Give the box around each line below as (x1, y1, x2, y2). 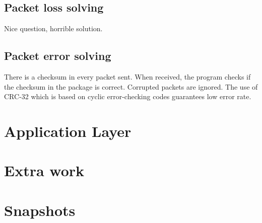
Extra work (4, 160, 85, 181)
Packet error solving (4, 48, 111, 63)
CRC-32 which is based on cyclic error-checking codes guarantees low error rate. (4, 91, 251, 102)
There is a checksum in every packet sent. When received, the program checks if (4, 71, 251, 82)
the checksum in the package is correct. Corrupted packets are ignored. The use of (4, 81, 258, 92)
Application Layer (4, 120, 132, 141)
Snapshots (4, 199, 76, 220)
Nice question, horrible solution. (4, 23, 103, 34)
